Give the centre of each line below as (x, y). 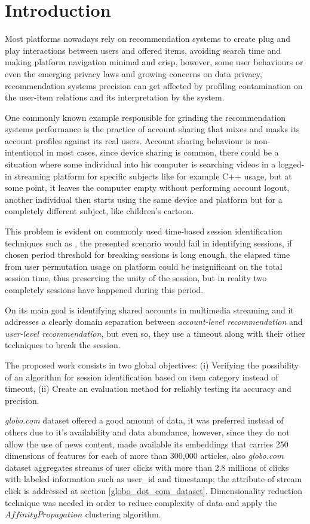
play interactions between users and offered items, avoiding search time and (143, 50)
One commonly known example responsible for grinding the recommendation (145, 117)
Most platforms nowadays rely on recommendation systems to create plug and (148, 39)
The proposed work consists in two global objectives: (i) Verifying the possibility (152, 365)
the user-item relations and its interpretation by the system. (115, 97)
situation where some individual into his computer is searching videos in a (140, 164)
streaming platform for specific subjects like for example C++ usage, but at (153, 176)
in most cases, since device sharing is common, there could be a (163, 152)
